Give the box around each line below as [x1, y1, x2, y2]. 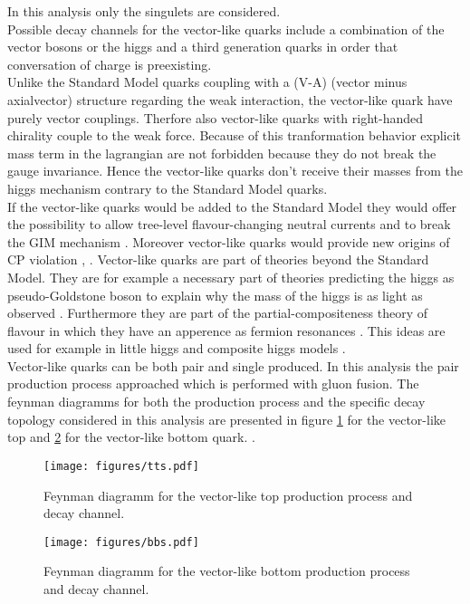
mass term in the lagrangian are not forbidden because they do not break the [7, 143, 436, 162]
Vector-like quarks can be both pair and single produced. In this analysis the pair [7, 356, 459, 375]
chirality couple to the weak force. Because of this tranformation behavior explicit [7, 126, 462, 145]
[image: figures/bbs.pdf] [43, 535, 199, 549]
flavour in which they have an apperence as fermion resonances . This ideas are [7, 321, 446, 340]
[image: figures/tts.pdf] [43, 459, 199, 473]
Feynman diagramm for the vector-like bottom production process [43, 561, 410, 580]
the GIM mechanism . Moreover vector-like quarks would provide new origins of [7, 232, 450, 251]
